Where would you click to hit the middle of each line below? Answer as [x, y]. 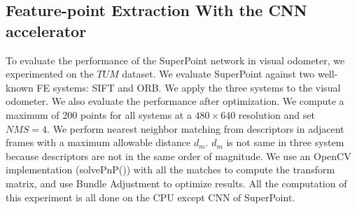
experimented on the [50, 74]
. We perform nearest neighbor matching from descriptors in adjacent [196, 128]
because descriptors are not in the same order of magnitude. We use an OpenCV [178, 156]
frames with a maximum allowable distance [98, 142]
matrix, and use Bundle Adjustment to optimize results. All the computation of [176, 183]
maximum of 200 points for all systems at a [99, 114]
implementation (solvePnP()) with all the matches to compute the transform [170, 170]
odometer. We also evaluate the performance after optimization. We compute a [175, 101]
